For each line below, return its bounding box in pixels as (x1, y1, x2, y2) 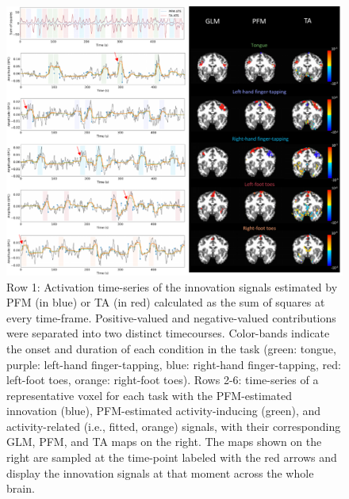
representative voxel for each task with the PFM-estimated (6, 387, 293, 403)
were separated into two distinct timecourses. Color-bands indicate (6, 325, 330, 341)
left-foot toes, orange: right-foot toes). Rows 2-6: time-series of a (6, 371, 319, 388)
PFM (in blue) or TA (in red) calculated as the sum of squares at (6, 294, 325, 310)
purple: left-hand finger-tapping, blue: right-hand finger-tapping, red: (6, 356, 341, 372)
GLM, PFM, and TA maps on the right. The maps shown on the (6, 433, 322, 450)
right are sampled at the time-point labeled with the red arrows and (6, 449, 337, 466)
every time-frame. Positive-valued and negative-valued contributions (6, 309, 336, 326)
